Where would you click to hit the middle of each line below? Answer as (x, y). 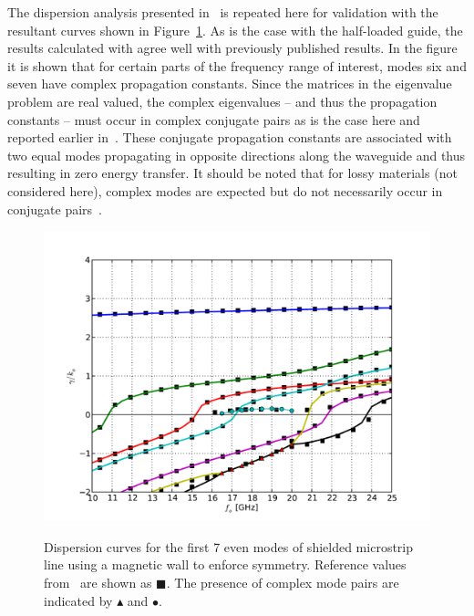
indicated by (78, 600)
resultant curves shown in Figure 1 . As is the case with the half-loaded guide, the (235, 30)
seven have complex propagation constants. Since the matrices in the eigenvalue (230, 84)
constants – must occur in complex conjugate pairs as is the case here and (214, 119)
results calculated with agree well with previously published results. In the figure (232, 48)
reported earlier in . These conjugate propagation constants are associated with (230, 137)
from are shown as (98, 582)
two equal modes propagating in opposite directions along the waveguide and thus (237, 155)
